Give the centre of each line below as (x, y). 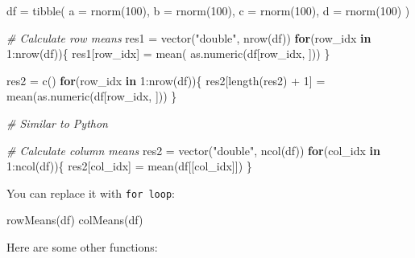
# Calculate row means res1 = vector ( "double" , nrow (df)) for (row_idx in (189, 37)
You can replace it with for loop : (91, 192)
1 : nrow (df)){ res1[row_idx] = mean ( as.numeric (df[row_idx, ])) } (168, 53)
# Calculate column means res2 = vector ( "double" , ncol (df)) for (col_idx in (193, 150)
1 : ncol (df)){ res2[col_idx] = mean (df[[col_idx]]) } (129, 166)
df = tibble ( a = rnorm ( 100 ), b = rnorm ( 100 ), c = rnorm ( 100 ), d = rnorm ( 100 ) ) (208, 10)
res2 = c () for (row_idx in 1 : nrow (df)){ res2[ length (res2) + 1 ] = (166, 80)
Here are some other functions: (82, 247)
